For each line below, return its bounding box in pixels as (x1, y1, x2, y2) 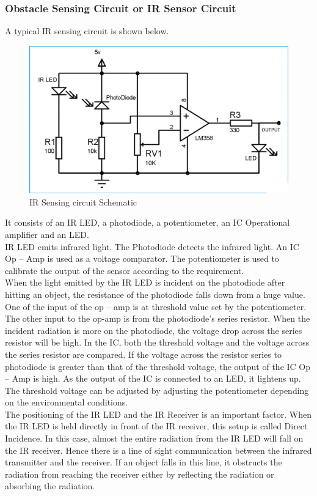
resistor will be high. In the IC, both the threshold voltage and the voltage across (5, 336, 310, 349)
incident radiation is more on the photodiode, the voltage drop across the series (5, 324, 302, 336)
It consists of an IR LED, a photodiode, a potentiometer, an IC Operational (5, 216, 290, 229)
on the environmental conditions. (5, 396, 128, 409)
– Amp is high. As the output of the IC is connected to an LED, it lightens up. (5, 372, 301, 385)
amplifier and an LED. (5, 228, 89, 240)
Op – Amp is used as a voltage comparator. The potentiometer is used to (5, 252, 279, 265)
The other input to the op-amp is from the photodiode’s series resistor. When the (5, 312, 310, 325)
